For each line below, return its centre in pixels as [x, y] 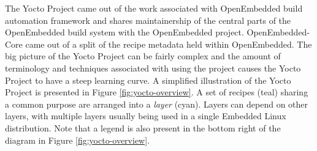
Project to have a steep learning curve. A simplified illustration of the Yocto [148, 80]
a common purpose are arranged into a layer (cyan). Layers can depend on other [157, 104]
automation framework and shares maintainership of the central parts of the [148, 20]
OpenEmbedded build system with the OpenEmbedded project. [124, 32]
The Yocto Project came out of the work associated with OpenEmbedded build [154, 8]
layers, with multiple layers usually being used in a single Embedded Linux [146, 116]
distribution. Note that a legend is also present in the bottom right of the [143, 127]
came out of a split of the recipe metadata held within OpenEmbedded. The [169, 44]
